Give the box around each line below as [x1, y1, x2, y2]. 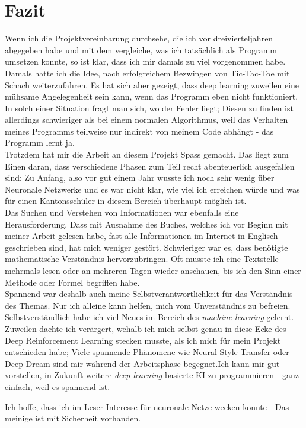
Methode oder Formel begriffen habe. [5, 276, 140, 288]
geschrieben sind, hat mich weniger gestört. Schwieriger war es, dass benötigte [5, 241, 288, 253]
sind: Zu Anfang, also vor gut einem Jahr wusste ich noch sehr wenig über [5, 171, 275, 184]
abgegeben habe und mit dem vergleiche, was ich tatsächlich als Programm [5, 43, 278, 56]
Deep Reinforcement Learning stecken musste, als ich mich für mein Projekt [5, 334, 281, 346]
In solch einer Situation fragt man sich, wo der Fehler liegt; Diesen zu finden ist [5, 101, 294, 114]
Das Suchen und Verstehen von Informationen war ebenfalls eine [5, 206, 239, 219]
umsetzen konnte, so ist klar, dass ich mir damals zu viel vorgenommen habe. [5, 55, 286, 68]
